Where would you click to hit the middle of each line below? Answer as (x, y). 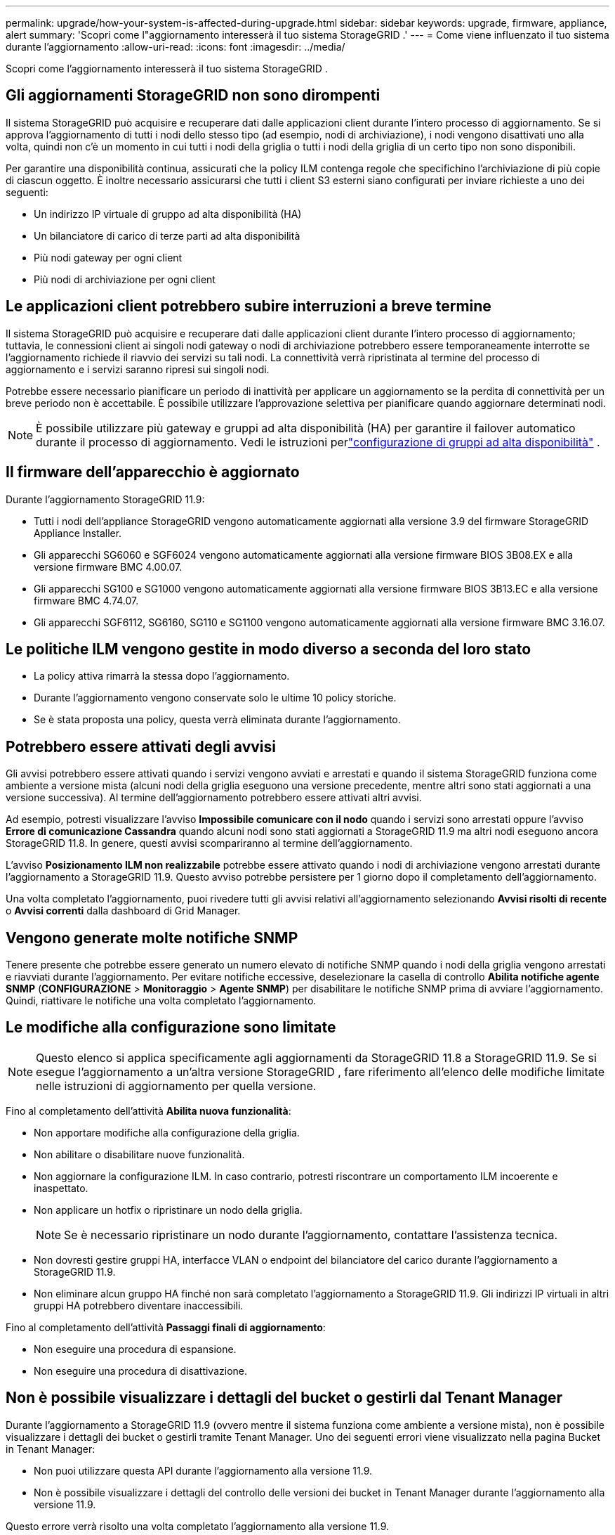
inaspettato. (61, 1188)
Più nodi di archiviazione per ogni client (125, 279)
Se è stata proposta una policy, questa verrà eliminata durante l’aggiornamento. (217, 720)
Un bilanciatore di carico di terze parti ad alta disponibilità (167, 235)
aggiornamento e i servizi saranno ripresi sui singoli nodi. (138, 369)
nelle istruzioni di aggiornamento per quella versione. (176, 1086)
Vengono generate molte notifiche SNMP (152, 938)
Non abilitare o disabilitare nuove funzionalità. (139, 1154)
